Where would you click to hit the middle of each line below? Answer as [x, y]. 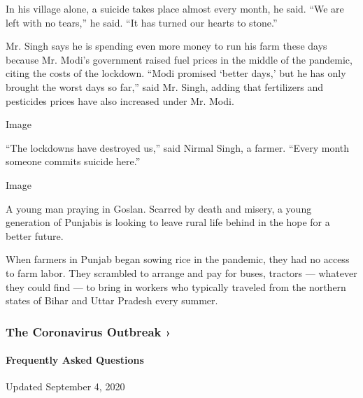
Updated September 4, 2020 [65, 386]
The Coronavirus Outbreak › [88, 331]
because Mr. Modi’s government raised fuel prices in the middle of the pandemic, [179, 59]
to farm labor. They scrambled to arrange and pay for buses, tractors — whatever [181, 272]
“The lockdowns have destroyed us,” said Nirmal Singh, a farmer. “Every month [178, 147]
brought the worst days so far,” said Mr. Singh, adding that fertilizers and [165, 86]
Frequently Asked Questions [75, 360]
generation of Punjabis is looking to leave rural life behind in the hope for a [168, 222]
